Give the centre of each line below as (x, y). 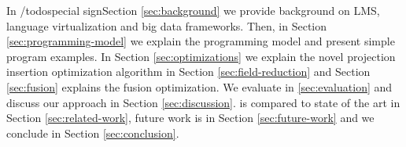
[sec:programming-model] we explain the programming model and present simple (201, 41)
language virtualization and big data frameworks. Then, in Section (167, 25)
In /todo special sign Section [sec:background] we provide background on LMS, (193, 10)
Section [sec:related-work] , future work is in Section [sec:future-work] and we (190, 118)
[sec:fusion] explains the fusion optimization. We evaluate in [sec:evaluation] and (199, 86)
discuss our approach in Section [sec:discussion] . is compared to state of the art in (203, 102)
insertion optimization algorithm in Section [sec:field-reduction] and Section (188, 72)
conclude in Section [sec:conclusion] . (93, 133)
